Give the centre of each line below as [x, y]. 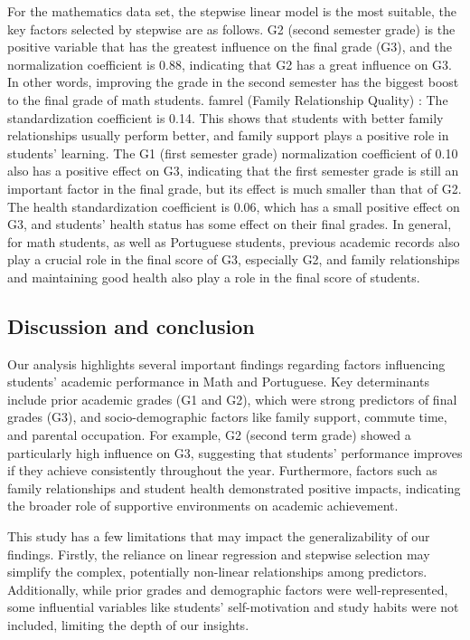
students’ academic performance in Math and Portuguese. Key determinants [218, 382]
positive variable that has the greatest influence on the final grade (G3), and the [230, 47]
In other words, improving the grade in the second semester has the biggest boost [233, 82]
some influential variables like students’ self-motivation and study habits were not [233, 607]
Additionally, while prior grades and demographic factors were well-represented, [228, 589]
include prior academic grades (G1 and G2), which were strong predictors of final [232, 399]
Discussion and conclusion [131, 325]
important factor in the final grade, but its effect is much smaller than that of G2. [235, 188]
